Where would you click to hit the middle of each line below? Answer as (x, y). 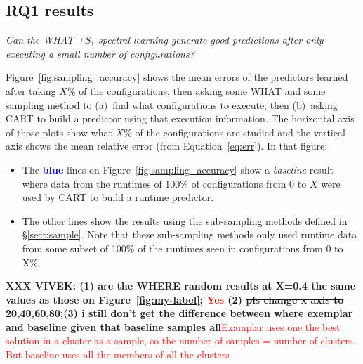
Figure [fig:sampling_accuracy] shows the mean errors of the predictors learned (177, 77)
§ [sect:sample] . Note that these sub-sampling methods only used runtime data (190, 234)
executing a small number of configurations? (100, 53)
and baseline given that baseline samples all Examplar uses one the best (173, 326)
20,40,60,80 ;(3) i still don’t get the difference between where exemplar (179, 313)
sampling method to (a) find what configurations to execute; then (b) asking (172, 104)
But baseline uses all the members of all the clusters (118, 355)
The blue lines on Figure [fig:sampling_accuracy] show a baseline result (178, 169)
